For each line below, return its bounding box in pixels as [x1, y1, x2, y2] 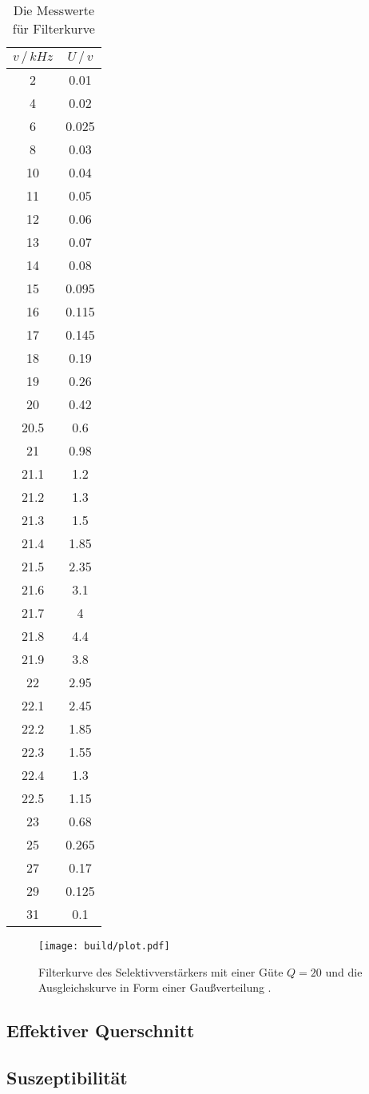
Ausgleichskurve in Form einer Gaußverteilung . [38, 979, 272, 996]
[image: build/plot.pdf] [38, 941, 170, 952]
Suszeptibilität [6, 1065, 128, 1090]
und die [325, 963, 363, 980]
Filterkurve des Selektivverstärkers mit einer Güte [38, 963, 284, 980]
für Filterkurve [12, 19, 95, 38]
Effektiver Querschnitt [6, 1018, 195, 1043]
